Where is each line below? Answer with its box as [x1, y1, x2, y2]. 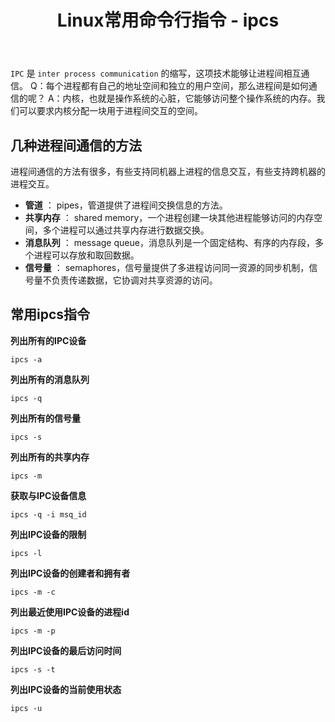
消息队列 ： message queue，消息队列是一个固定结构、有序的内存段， [24, 237, 315, 248]
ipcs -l [10, 548, 43, 558]
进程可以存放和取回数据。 [33, 249, 140, 261]
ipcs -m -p [10, 626, 56, 636]
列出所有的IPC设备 [10, 334, 87, 346]
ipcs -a [10, 354, 43, 365]
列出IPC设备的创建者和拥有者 [10, 567, 131, 579]
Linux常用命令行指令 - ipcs [56, 9, 280, 32]
